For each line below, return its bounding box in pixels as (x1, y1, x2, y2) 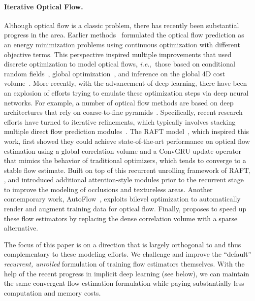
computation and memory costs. (4, 287, 101, 298)
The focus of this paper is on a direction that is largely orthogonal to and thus (4, 239, 241, 249)
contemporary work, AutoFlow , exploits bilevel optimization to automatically (4, 194, 241, 204)
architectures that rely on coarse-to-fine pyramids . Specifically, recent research (4, 107, 243, 117)
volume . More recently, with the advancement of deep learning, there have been (4, 78, 247, 88)
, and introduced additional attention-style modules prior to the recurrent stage (4, 174, 244, 185)
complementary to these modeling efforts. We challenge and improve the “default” (4, 249, 252, 259)
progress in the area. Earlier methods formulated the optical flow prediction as (4, 30, 244, 40)
